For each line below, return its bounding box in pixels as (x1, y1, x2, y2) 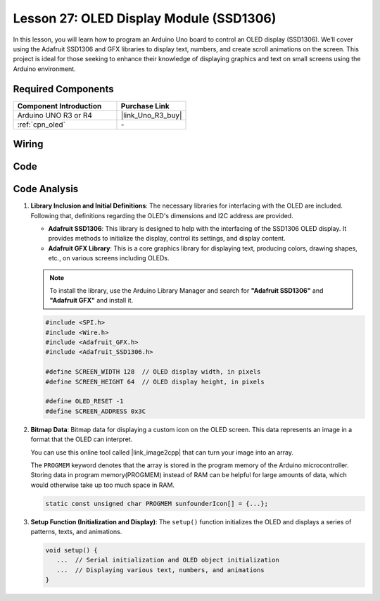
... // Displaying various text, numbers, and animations (56, 566, 265, 574)
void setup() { (45, 546, 98, 555)
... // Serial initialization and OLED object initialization (56, 556, 279, 564)
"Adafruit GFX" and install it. (49, 296, 134, 305)
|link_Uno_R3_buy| (120, 110, 182, 120)
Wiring (13, 138, 44, 151)
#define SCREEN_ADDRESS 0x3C (45, 407, 146, 415)
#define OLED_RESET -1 (45, 398, 124, 405)
